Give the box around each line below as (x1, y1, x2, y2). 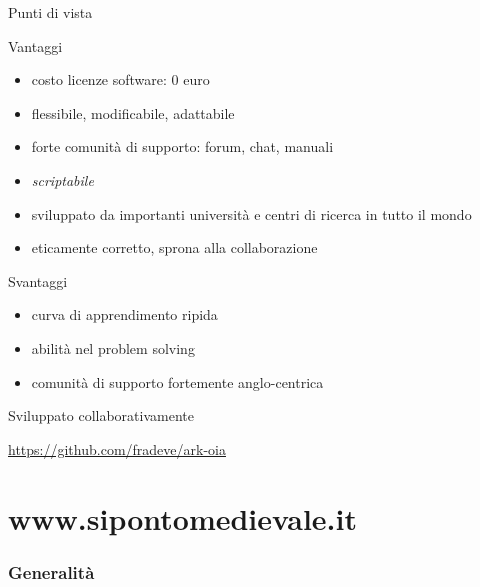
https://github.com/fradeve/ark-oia (8, 438, 226, 459)
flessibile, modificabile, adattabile (31, 102, 235, 123)
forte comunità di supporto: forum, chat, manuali (31, 136, 334, 157)
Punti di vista (8, 2, 93, 22)
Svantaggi (8, 270, 68, 291)
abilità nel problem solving (31, 337, 195, 358)
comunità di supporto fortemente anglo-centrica (31, 371, 324, 392)
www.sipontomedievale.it (8, 497, 357, 538)
